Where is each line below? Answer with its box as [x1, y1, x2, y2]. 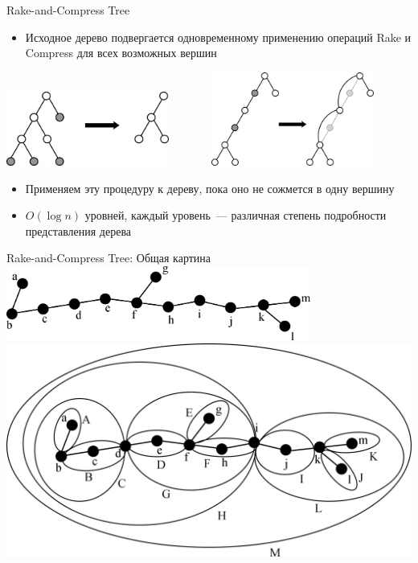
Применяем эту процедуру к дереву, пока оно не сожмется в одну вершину [25, 179, 395, 196]
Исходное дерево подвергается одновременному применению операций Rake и [25, 28, 412, 45]
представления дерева [25, 222, 132, 239]
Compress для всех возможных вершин [25, 44, 217, 61]
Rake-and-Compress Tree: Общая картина [6, 249, 211, 266]
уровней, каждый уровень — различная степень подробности [84, 207, 387, 224]
